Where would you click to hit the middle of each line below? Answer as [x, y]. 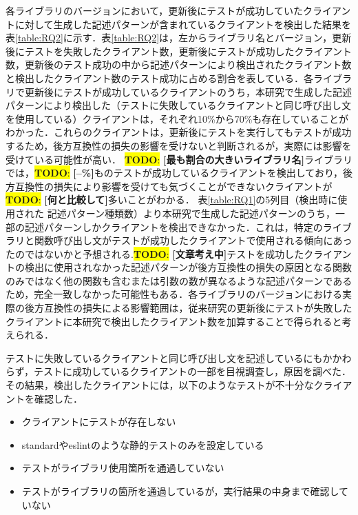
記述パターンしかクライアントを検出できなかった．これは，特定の [173, 226]
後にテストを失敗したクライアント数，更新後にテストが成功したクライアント [179, 51]
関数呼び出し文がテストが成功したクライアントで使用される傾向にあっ [193, 240]
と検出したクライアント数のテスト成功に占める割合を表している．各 [160, 78]
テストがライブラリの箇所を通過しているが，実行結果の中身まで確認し [180, 491]
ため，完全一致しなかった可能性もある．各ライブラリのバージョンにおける [174, 294]
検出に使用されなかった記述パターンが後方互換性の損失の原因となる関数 [188, 267]
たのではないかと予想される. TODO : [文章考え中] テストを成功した [155, 253]
